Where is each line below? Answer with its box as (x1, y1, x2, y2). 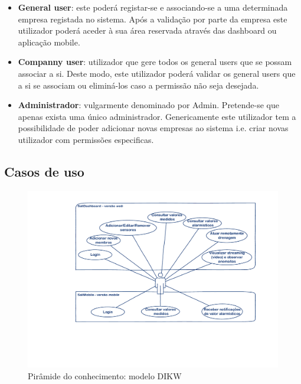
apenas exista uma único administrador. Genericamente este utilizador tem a (18, 110, 296, 122)
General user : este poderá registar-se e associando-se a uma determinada (18, 1, 288, 13)
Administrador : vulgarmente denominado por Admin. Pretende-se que (18, 99, 279, 111)
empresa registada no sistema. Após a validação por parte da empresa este (18, 12, 287, 25)
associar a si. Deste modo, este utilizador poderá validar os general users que (18, 67, 296, 79)
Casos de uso (4, 162, 84, 180)
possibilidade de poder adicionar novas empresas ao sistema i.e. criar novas (18, 122, 289, 134)
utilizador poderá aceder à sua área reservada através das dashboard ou (18, 24, 277, 37)
